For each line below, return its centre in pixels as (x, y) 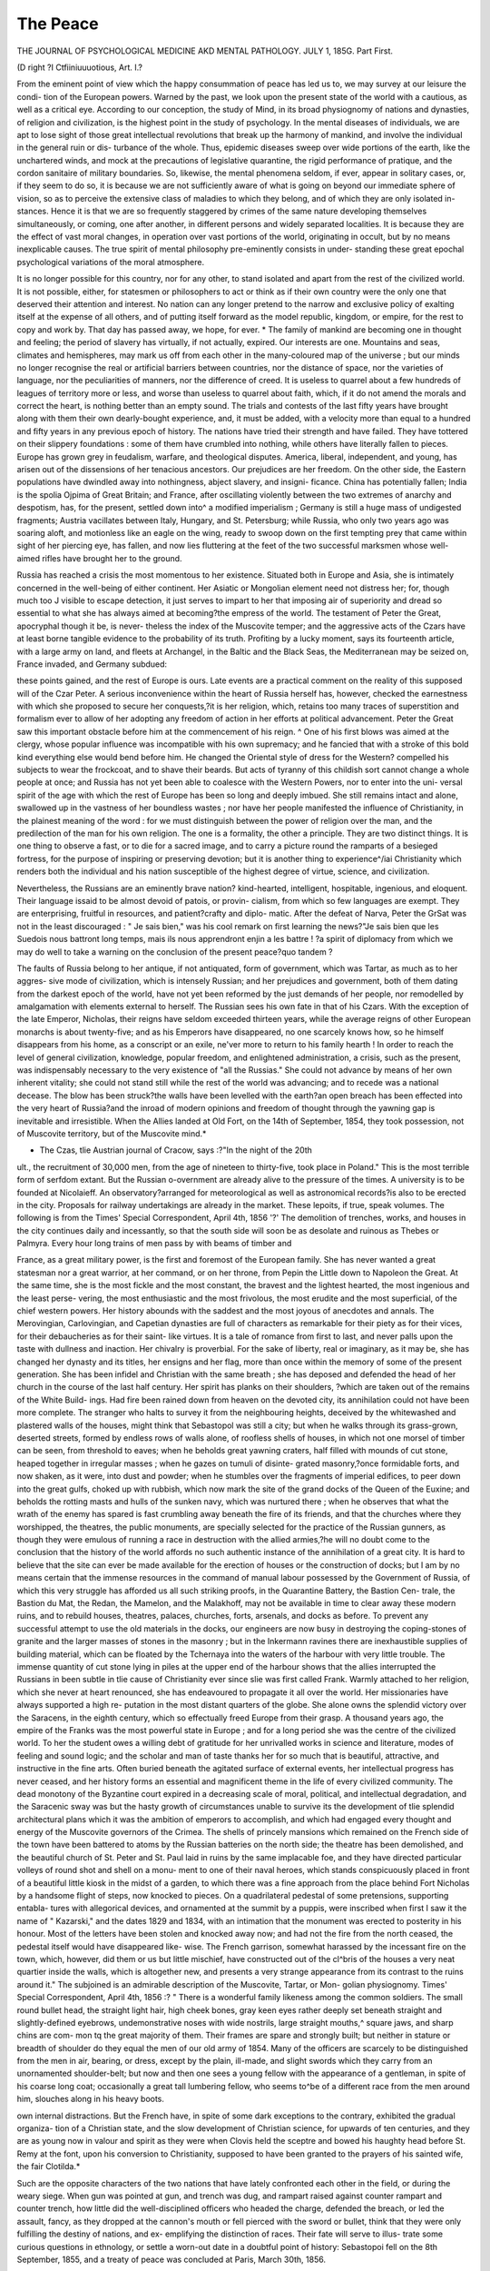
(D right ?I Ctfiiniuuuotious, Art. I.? (79, 67)
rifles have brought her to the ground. (112, 558)
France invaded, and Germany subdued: (92, 664)
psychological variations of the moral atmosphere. (110, 262)
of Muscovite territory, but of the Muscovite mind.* (112, 1133)
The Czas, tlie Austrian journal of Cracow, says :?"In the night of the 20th (176, 1150)
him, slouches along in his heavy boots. (91, 2099)
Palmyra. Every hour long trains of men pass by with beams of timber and (154, 1244)
